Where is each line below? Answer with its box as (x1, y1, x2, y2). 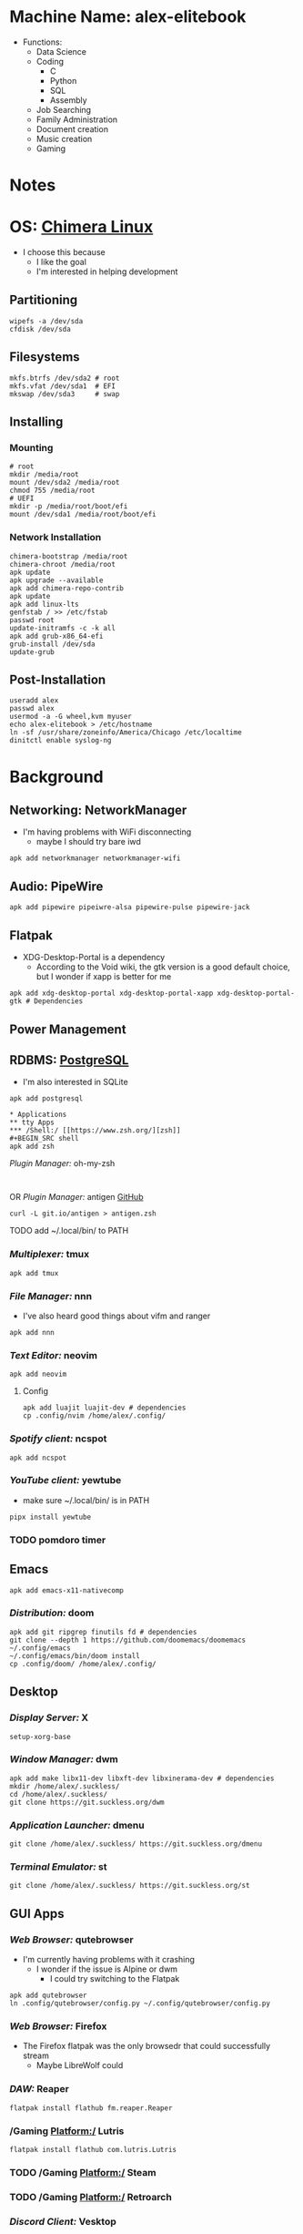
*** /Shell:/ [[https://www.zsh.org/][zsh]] (9, 1126, 181, 1135)
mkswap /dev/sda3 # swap (9, 389, 120, 398)
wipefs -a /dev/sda (9, 316, 84, 325)
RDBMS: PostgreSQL (9, 1052, 129, 1068)
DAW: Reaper (9, 2083, 70, 2096)
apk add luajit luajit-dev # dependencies (22, 1403, 187, 1413)
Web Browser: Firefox (9, 2020, 107, 2033)
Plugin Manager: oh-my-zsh (9, 1158, 116, 1169)
